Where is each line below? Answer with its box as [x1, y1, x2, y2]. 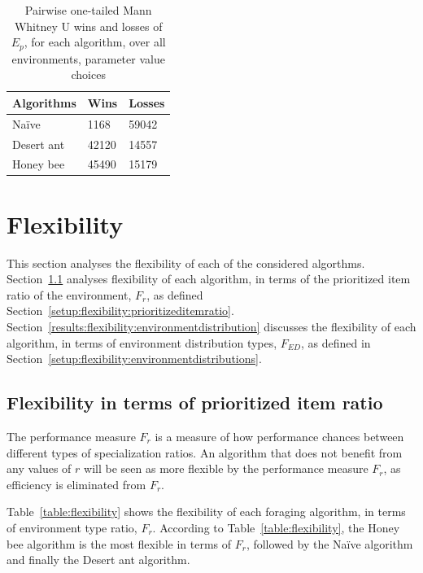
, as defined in [300, 334, 371, 351]
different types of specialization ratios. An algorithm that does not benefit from [7, 444, 403, 461]
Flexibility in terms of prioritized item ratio [7, 390, 383, 415]
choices [71, 66, 106, 83]
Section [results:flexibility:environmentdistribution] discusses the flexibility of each [7, 317, 416, 335]
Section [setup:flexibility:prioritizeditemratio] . [7, 302, 234, 319]
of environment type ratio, [7, 518, 137, 536]
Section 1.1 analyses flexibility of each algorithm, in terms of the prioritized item [7, 270, 411, 287]
